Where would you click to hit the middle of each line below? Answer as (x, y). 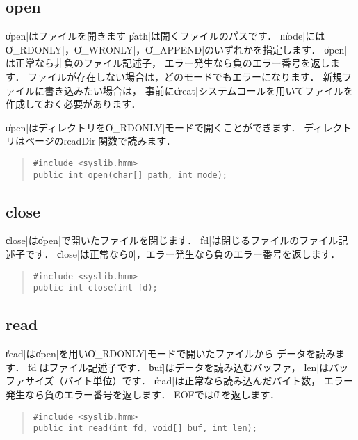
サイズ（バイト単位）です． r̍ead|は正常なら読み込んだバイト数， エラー (189, 381)
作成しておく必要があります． (73, 104)
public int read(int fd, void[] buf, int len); (145, 429)
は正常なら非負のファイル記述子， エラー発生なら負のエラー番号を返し (168, 63)
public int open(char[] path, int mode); (130, 175)
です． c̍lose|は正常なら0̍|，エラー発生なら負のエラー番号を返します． (182, 254)
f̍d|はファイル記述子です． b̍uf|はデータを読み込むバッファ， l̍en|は (179, 367)
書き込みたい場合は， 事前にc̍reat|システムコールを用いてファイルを (199, 90)
